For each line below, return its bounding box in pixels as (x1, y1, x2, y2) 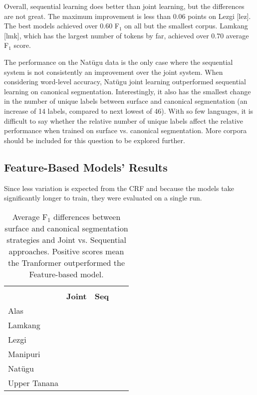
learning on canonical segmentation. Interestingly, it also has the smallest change (4, 86, 251, 96)
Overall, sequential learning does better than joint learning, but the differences (4, 1, 245, 11)
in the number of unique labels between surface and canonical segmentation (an (4, 96, 248, 106)
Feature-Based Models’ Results (4, 159, 168, 175)
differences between (53, 210, 121, 222)
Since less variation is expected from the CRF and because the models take (4, 183, 234, 193)
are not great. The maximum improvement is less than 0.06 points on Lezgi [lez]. (4, 10, 251, 21)
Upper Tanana (8, 377, 58, 389)
